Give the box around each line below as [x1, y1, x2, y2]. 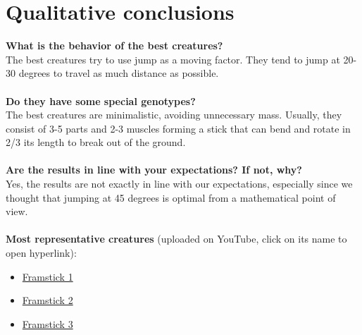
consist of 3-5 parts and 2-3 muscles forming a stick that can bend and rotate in [6, 121, 351, 135]
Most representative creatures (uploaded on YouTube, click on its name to [6, 231, 347, 246]
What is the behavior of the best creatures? [6, 38, 223, 53]
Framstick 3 [22, 316, 73, 331]
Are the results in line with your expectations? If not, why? [6, 162, 302, 177]
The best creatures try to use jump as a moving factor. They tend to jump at [6, 51, 340, 66]
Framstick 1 [22, 269, 73, 284]
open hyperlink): [6, 245, 77, 260]
